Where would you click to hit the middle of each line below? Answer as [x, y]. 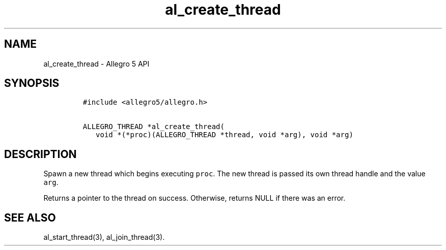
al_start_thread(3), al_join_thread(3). [104, 237]
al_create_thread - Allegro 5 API [96, 64]
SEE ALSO [30, 217]
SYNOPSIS [32, 83]
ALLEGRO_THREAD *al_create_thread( [154, 127]
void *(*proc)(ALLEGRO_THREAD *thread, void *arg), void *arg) [225, 135]
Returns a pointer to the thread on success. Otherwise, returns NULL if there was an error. [194, 198]
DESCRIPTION [40, 154]
